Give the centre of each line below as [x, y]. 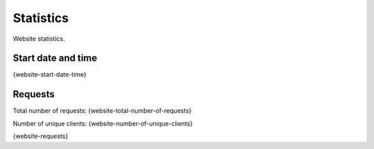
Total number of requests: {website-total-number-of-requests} [102, 111]
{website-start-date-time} [50, 74]
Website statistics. [39, 39]
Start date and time [55, 58]
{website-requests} [41, 136]
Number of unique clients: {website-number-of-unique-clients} [103, 123]
